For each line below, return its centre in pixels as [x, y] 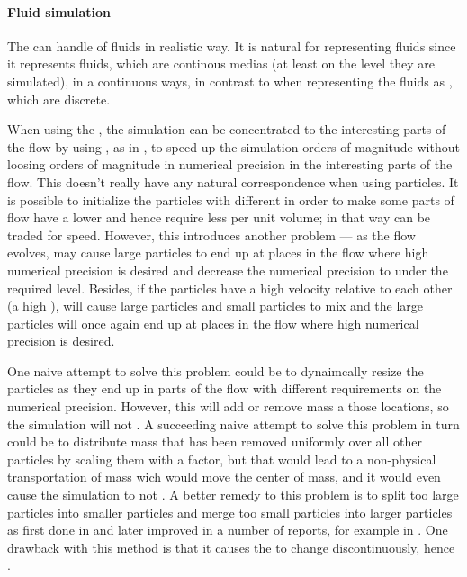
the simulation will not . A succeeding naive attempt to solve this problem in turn [233, 424]
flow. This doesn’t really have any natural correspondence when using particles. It [233, 181]
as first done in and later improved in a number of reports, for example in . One [228, 530]
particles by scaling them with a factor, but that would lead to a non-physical [222, 459]
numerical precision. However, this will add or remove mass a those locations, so [228, 406]
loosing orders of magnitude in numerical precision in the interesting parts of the [230, 164]
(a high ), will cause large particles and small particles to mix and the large [216, 306]
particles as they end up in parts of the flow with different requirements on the [225, 388]
